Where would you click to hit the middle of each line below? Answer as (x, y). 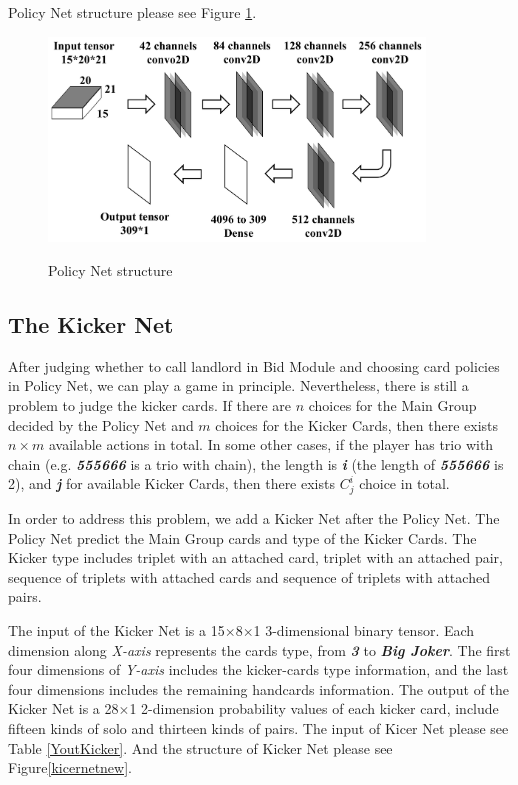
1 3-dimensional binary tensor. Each (364, 630)
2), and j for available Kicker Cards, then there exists (171, 483)
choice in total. (404, 483)
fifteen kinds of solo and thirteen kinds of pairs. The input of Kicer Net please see (258, 727)
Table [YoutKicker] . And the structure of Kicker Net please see (200, 747)
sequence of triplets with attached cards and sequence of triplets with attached (249, 576)
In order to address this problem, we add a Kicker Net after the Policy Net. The (254, 518)
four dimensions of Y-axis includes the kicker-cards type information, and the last (258, 669)
